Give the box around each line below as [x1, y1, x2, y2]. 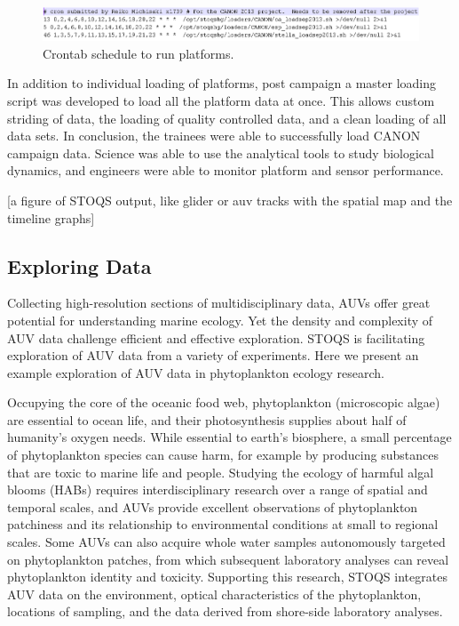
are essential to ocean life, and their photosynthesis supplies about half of [7, 410, 407, 429]
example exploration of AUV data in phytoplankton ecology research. [7, 363, 384, 381]
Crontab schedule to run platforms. [43, 44, 234, 62]
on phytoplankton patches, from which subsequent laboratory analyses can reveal [7, 550, 449, 568]
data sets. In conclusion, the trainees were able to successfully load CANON [7, 126, 421, 145]
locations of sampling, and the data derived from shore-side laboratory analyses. [7, 602, 443, 621]
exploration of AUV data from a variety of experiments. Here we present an [7, 346, 419, 365]
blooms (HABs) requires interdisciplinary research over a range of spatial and [7, 480, 428, 499]
